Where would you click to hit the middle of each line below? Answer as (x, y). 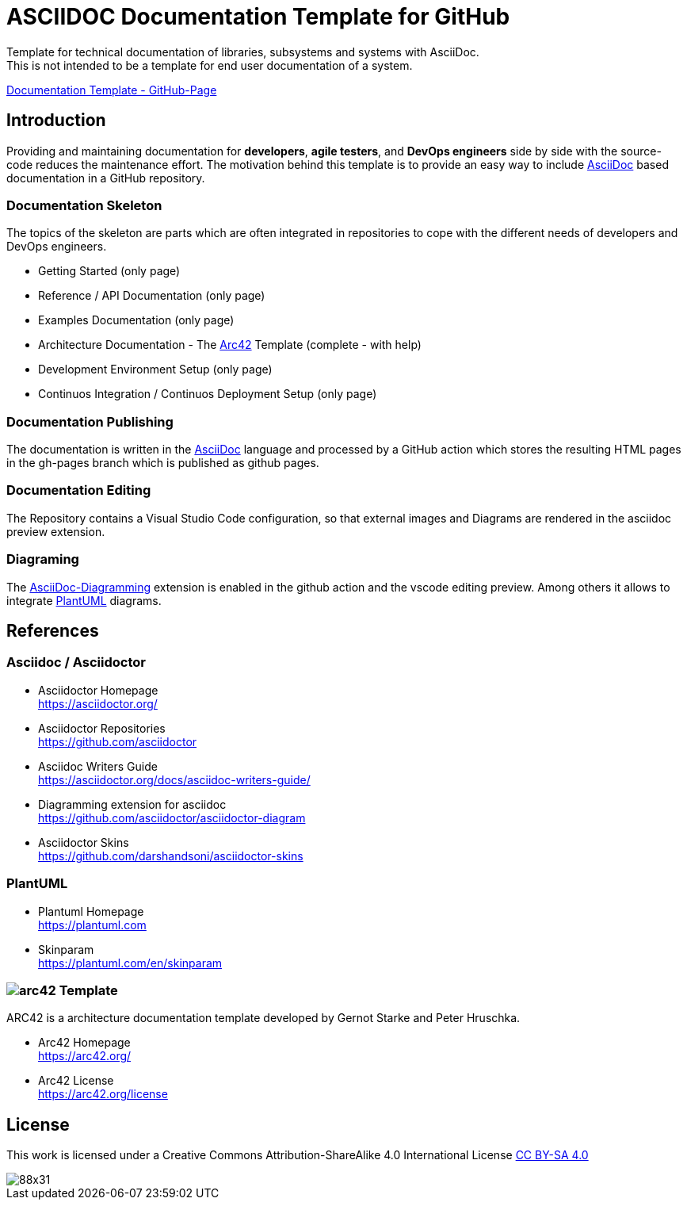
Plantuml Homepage (91, 911)
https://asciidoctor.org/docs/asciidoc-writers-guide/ (174, 779)
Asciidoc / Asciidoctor (76, 662)
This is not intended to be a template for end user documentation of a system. (210, 65)
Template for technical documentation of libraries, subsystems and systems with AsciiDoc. (243, 52)
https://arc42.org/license (103, 1094)
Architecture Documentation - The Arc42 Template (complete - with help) (230, 345)
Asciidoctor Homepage (98, 690)
